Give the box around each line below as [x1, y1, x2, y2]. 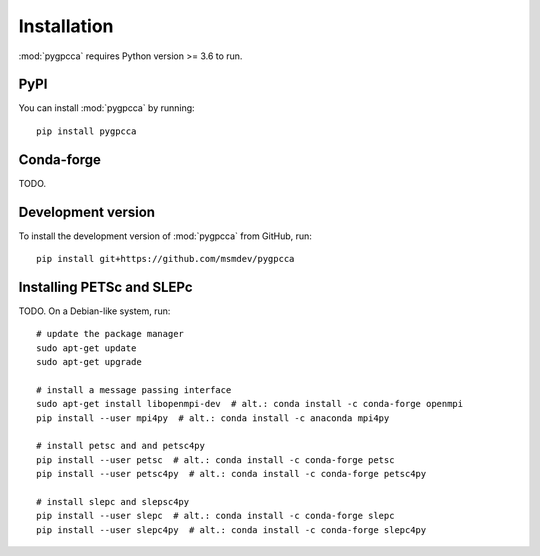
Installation [18, 15, 114, 37]
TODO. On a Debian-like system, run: [18, 305, 171, 317]
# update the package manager [36, 328, 185, 340]
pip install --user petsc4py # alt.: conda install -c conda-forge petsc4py [36, 468, 427, 480]
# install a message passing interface [36, 384, 232, 395]
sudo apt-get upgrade [36, 356, 142, 368]
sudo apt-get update [36, 342, 137, 354]
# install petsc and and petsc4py [36, 440, 205, 452]
